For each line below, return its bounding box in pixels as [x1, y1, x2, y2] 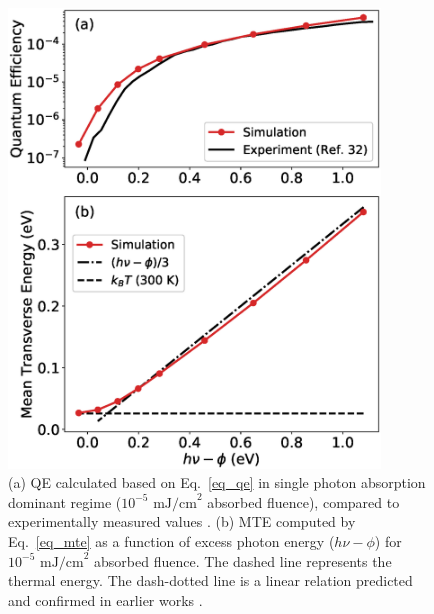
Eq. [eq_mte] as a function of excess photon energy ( [8, 530, 335, 551]
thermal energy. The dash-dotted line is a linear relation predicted [8, 570, 413, 591]
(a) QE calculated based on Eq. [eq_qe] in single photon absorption [8, 472, 426, 493]
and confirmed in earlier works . [8, 589, 203, 610]
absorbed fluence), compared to [207, 491, 400, 512]
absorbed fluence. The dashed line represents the [94, 550, 392, 571]
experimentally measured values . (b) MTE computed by [8, 511, 356, 532]
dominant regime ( [8, 491, 122, 512]
